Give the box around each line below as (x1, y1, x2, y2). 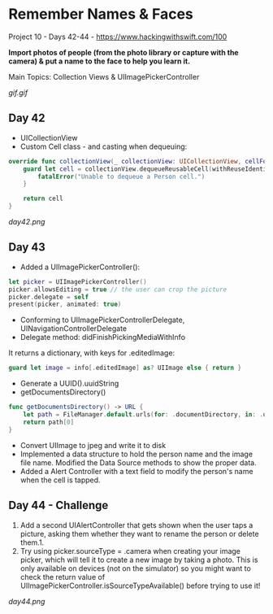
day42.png (8, 217, 45, 226)
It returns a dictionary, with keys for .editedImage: (8, 348, 175, 358)
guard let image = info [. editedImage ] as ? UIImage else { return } (8, 364, 242, 372)
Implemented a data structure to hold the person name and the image (19, 449, 253, 459)
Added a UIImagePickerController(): (19, 262, 141, 272)
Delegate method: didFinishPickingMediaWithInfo (19, 333, 185, 342)
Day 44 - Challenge (8, 499, 109, 512)
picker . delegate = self (8, 293, 89, 301)
